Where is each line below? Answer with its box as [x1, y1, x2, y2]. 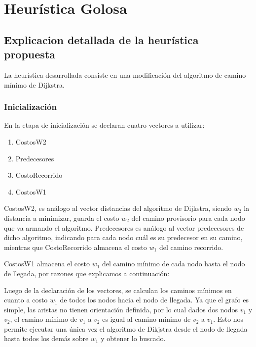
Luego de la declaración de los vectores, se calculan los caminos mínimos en [4, 285, 232, 295]
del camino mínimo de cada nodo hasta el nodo [102, 258, 245, 269]
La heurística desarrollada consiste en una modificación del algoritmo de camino [4, 69, 246, 80]
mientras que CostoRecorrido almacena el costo [4, 242, 147, 252]
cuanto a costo [4, 295, 48, 305]
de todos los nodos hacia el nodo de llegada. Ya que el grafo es [60, 295, 249, 305]
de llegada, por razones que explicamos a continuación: [4, 268, 170, 278]
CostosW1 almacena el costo [4, 258, 90, 269]
